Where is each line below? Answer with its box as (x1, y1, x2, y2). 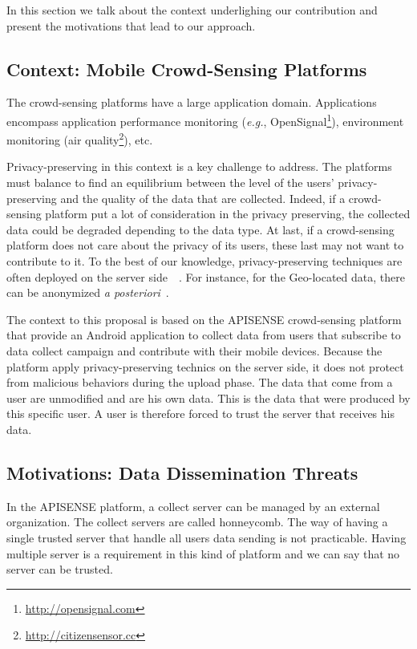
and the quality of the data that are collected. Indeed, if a (60, 189, 346, 206)
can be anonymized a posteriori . (6, 284, 169, 301)
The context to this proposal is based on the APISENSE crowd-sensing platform (6, 310, 402, 327)
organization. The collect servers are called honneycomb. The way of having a (6, 513, 388, 530)
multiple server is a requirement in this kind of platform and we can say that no (6, 545, 400, 562)
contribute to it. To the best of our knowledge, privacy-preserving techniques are (6, 253, 403, 270)
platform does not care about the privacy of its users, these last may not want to (6, 237, 404, 254)
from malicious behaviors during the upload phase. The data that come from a (6, 374, 393, 391)
